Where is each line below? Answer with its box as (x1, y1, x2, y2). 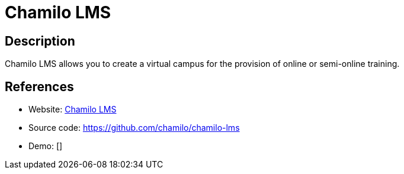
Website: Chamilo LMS (28, 104, 117, 115)
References (5, 79, 74, 94)
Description (5, 33, 75, 49)
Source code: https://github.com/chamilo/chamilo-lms (28, 123, 240, 133)
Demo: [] (28, 141, 63, 152)
